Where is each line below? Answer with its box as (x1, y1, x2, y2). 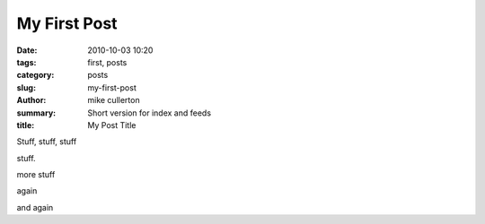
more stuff (16, 169, 56, 180)
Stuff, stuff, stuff (16, 136, 77, 147)
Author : (16, 95, 47, 106)
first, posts (87, 56, 128, 67)
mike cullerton (87, 95, 140, 106)
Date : (16, 45, 38, 56)
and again (16, 202, 54, 212)
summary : (16, 108, 57, 118)
